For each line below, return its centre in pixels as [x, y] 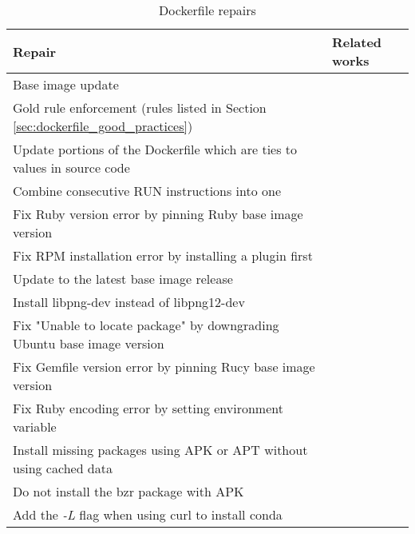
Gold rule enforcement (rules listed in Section [140, 108]
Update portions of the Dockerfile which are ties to [155, 149]
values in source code [71, 167]
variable [35, 426]
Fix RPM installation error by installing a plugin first [163, 255]
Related [357, 42]
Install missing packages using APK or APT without [160, 450]
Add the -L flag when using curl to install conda [148, 514]
